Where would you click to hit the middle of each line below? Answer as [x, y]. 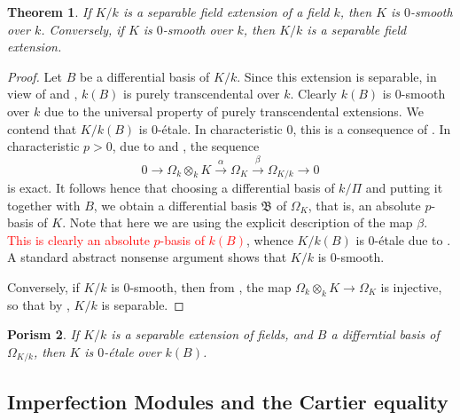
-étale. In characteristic [220, 128]
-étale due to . [413, 239]
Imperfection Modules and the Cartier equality [228, 401]
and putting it [404, 187]
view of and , [43, 94]
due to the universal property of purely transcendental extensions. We [234, 111]
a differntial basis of [385, 334]
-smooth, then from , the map [211, 286]
